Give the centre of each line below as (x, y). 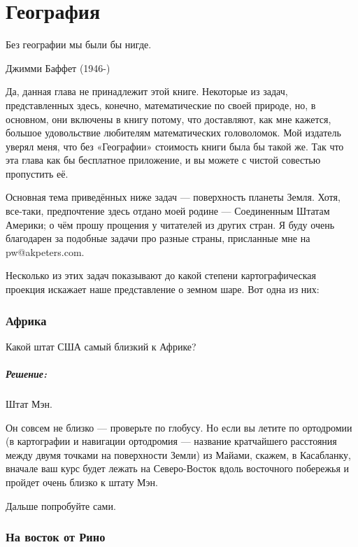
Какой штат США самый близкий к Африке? (101, 346)
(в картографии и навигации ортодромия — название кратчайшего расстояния (171, 441)
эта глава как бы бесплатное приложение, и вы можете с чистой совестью (163, 160)
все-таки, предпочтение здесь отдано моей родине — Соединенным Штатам (168, 211)
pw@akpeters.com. (45, 251)
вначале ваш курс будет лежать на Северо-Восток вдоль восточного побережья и (178, 468)
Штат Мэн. (29, 404)
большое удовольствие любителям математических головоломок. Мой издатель (173, 133)
